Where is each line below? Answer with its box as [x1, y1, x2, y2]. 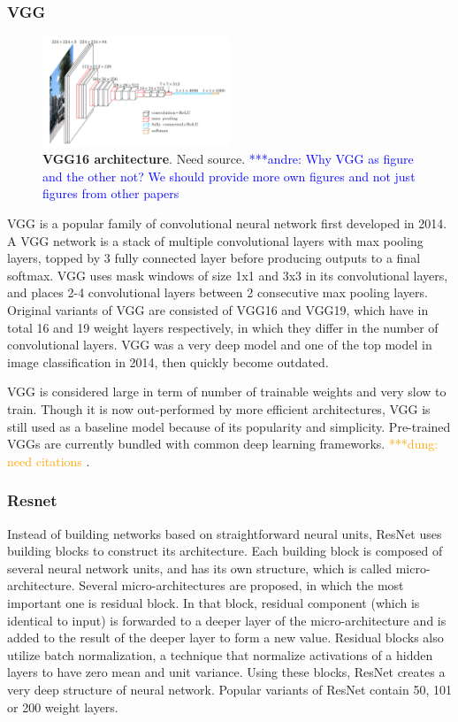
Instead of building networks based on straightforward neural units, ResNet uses [7, 524, 442, 542]
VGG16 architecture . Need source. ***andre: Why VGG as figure [42, 150, 414, 168]
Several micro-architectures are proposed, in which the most [79, 576, 404, 595]
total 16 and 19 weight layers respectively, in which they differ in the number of [7, 318, 439, 336]
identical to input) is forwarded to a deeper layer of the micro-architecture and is [7, 611, 447, 629]
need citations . [7, 451, 90, 470]
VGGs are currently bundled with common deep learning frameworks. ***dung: [7, 434, 439, 453]
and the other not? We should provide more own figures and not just [42, 166, 416, 185]
